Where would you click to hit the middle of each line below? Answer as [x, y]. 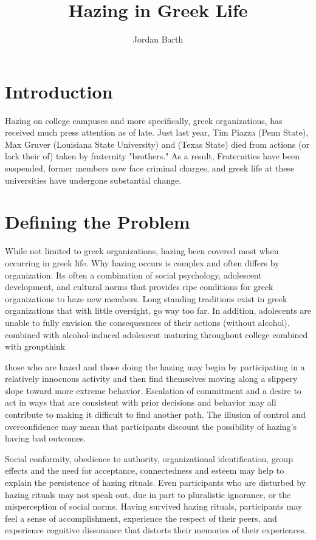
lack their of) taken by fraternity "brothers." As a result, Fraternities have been [152, 156]
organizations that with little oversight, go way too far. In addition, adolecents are [158, 310]
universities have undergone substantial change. [93, 180]
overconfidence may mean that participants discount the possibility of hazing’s [151, 426]
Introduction [59, 91]
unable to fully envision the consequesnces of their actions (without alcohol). [147, 322]
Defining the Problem [98, 222]
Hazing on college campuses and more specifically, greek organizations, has [144, 120]
